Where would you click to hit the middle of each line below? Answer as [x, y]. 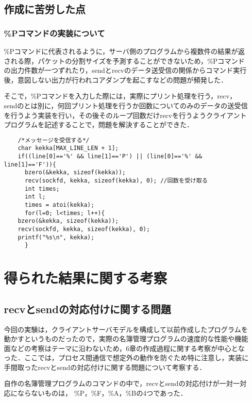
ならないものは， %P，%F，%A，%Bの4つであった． [102, 393]
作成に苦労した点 [45, 9]
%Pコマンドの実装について [54, 33]
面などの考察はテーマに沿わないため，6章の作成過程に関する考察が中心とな [124, 348]
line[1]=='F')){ [30, 164]
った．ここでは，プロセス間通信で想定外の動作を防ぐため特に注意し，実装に [126, 358]
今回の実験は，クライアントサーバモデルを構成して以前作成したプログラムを [126, 329]
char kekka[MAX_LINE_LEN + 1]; [68, 148]
